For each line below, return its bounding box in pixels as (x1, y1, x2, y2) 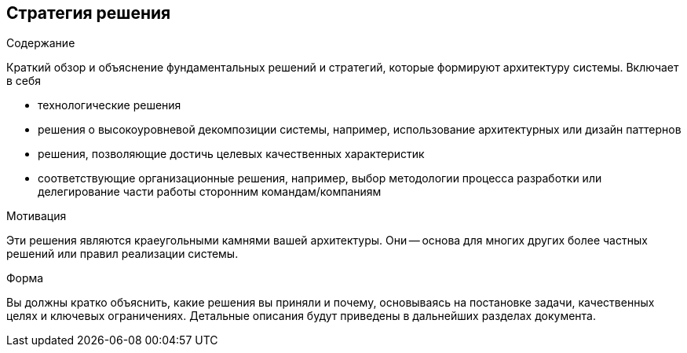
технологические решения (38, 98, 181, 112)
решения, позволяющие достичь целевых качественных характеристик (38, 147, 425, 161)
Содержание (6, 36, 75, 50)
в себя (6, 74, 42, 88)
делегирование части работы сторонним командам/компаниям (38, 185, 382, 199)
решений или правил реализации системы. (6, 247, 239, 261)
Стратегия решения (6, 3, 171, 23)
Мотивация (6, 209, 67, 223)
